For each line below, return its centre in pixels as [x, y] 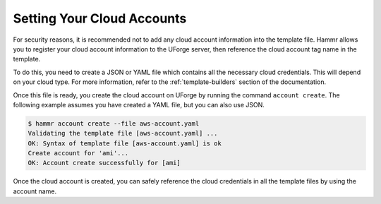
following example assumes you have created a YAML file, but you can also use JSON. [139, 104]
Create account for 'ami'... [78, 153]
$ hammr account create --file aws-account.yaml [114, 123]
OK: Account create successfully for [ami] [104, 163]
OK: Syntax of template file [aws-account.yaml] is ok [125, 143]
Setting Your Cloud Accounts [100, 18]
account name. [35, 191]
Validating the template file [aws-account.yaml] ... [123, 133]
